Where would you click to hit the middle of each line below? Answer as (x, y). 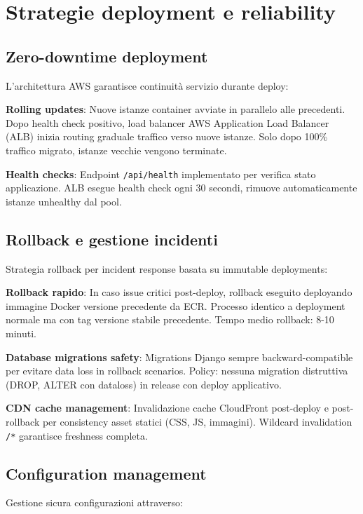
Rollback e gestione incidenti (112, 239)
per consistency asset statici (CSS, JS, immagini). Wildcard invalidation (197, 421)
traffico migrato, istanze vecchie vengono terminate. (116, 150)
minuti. (21, 333)
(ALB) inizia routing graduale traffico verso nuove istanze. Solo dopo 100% (167, 136)
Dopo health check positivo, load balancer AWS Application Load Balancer (167, 122)
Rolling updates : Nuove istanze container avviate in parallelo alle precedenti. (176, 109)
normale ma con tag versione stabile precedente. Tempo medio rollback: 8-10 (170, 319)
